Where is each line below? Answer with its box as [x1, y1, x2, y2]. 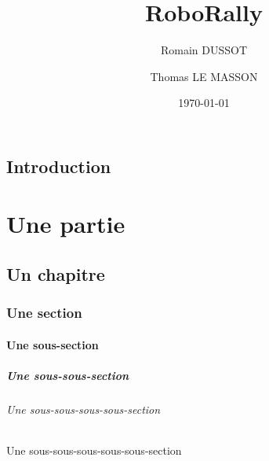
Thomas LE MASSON [150, 68, 258, 84]
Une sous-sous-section [6, 367, 129, 384]
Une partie [6, 208, 125, 240]
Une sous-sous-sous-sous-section [6, 401, 161, 418]
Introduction [6, 153, 111, 178]
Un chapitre [6, 262, 105, 286]
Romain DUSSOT [160, 42, 248, 58]
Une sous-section [6, 336, 99, 352]
